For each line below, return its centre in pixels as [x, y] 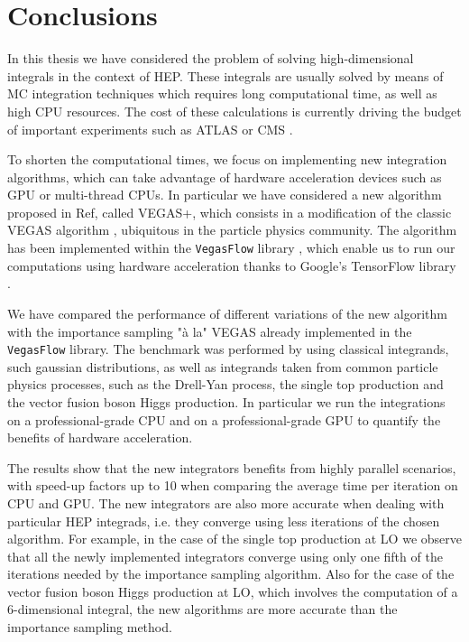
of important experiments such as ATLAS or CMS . [150, 129]
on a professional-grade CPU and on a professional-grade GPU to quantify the [224, 419]
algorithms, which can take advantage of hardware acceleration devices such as [225, 177]
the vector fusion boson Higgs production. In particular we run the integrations [226, 401]
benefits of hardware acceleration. [100, 437]
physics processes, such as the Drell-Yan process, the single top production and [225, 384]
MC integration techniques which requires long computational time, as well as [222, 93]
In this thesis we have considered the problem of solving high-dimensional [211, 58]
